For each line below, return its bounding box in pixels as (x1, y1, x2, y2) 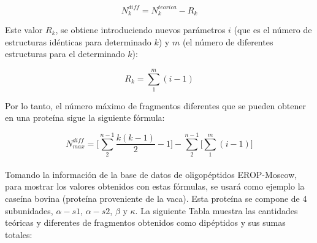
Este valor (5, 23, 43, 36)
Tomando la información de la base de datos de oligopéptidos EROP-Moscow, (5, 168, 297, 180)
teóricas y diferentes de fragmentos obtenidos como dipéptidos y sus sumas (5, 216, 286, 229)
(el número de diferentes (182, 35, 273, 48)
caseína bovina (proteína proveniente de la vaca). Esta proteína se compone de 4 (5, 191, 307, 204)
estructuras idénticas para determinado (5, 35, 151, 48)
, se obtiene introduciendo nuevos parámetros (55, 23, 226, 36)
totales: (5, 228, 32, 241)
